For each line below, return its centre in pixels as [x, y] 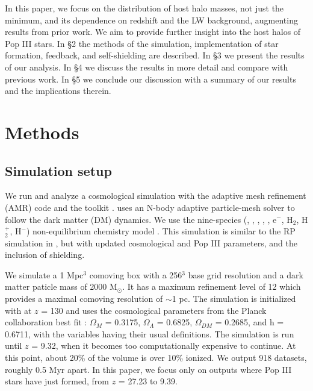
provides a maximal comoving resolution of [84, 299]
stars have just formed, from [57, 381]
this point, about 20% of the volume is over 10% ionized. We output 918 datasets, [156, 358]
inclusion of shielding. [45, 255]
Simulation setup [58, 170]
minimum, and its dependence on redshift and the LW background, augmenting [151, 20]
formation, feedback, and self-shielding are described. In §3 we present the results [155, 55]
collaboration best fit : [46, 322]
